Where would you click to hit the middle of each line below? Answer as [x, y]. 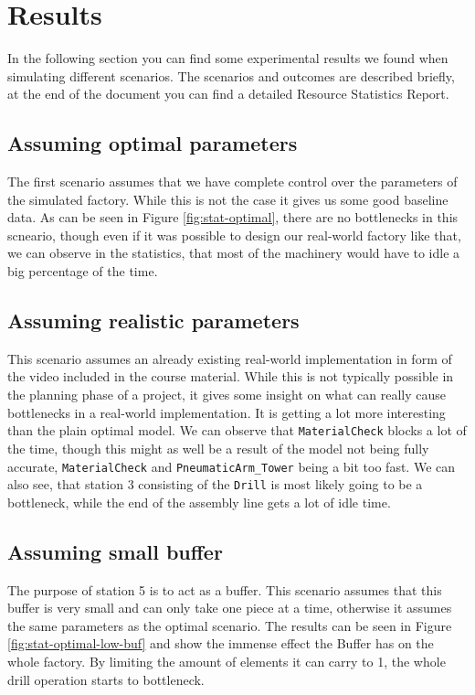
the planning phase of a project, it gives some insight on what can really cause [227, 395]
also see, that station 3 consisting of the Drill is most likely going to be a [215, 484]
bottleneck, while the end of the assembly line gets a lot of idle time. [199, 502]
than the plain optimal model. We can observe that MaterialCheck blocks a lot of [237, 430]
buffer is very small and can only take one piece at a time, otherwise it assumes [230, 608]
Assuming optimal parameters [153, 143]
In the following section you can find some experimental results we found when [228, 58]
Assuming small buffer [115, 551]
